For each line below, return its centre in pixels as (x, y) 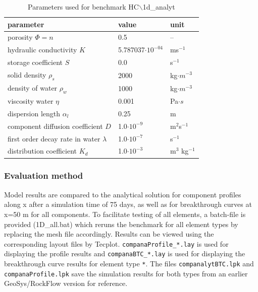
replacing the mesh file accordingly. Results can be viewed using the (109, 234)
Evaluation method (44, 175)
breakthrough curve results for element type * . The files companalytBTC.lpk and (129, 264)
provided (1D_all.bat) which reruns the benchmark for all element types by (121, 224)
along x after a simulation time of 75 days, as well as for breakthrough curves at (128, 204)
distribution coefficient (42, 151)
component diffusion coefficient (55, 126)
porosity (20, 37)
